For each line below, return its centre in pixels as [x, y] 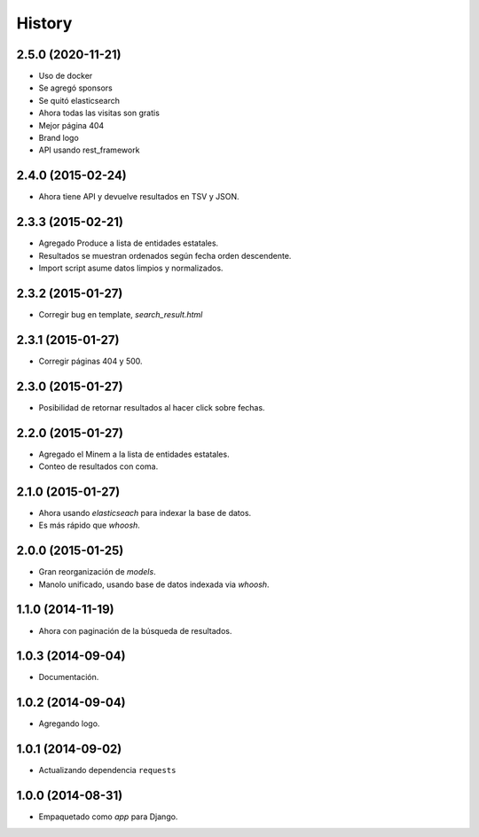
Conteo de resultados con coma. [98, 466]
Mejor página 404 [71, 125]
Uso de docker [66, 76]
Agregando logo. [69, 724]
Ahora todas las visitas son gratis [99, 113]
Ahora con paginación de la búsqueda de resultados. [135, 630]
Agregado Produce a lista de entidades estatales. [129, 243]
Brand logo [59, 138]
